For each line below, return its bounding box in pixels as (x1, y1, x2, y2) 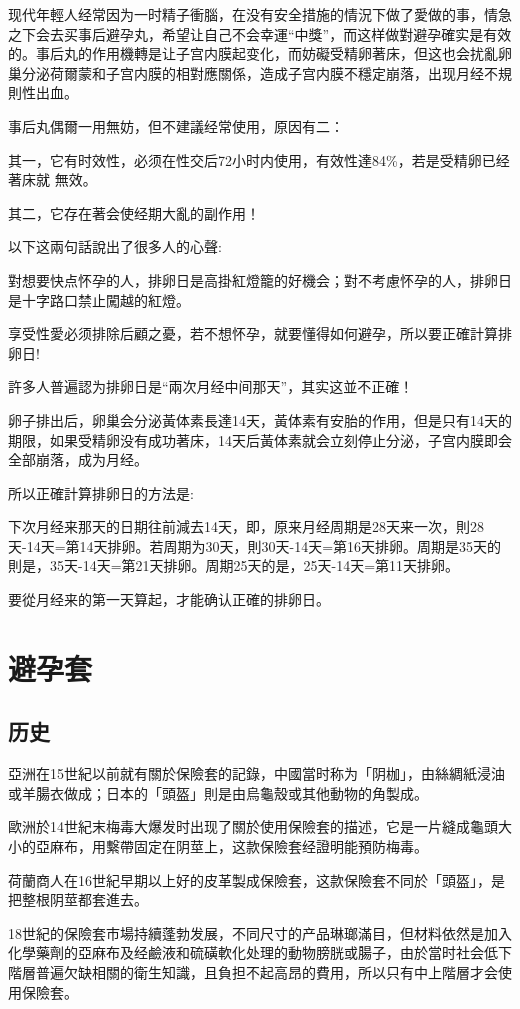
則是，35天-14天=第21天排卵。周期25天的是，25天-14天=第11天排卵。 (8, 555, 460, 576)
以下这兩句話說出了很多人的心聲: (8, 236, 222, 257)
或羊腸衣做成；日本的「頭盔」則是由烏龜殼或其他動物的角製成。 (8, 782, 428, 803)
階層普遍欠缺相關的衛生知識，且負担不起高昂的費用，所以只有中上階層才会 (8, 961, 498, 982)
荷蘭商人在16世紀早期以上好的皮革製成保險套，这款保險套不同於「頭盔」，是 (8, 869, 505, 890)
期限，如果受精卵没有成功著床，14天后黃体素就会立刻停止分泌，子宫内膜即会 (8, 429, 512, 450)
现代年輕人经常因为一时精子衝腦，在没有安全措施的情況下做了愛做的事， (8, 4, 484, 24)
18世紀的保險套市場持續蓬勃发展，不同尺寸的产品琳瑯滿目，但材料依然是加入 (8, 922, 512, 943)
